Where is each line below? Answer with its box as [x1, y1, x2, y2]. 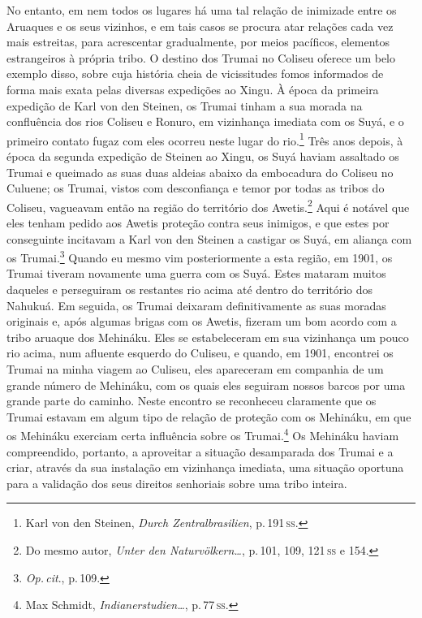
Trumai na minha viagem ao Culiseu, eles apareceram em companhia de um [6, 361, 384, 378]
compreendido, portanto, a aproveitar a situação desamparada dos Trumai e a [6, 443, 394, 460]
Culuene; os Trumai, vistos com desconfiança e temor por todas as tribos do [6, 179, 385, 197]
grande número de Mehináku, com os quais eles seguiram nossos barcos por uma [6, 376, 406, 393]
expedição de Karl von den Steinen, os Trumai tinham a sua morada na [6, 97, 363, 114]
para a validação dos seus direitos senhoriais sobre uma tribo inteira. [6, 474, 347, 491]
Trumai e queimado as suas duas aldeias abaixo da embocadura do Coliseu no [6, 163, 394, 180]
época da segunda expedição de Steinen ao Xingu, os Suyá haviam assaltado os [6, 148, 399, 164]
